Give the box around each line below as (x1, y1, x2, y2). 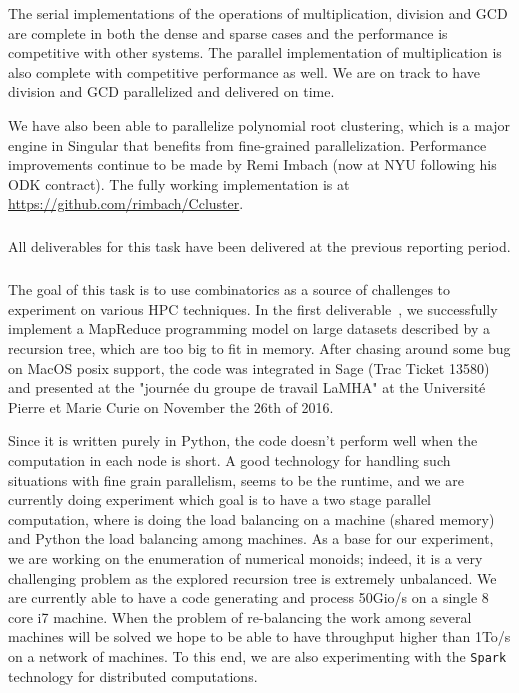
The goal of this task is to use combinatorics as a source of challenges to (8, 279, 451, 300)
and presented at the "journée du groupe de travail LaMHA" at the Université (8, 377, 486, 398)
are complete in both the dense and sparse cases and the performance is (8, 22, 448, 43)
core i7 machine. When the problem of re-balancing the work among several (8, 606, 472, 627)
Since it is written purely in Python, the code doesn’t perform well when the (8, 430, 478, 451)
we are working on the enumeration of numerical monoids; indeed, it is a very (8, 548, 483, 568)
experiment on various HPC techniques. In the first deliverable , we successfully (8, 298, 498, 319)
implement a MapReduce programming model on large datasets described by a (8, 318, 491, 339)
